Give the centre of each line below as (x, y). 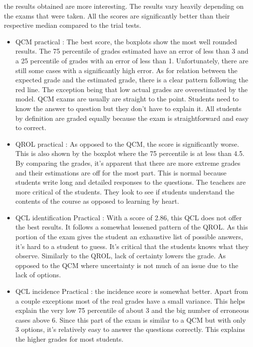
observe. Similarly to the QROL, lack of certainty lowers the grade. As (121, 256)
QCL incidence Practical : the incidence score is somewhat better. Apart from (132, 291)
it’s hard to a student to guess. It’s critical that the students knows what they (132, 246)
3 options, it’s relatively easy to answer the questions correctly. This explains (130, 329)
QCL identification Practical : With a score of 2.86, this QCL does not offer (128, 217)
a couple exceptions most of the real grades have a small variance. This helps (130, 300)
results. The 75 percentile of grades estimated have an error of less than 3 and (132, 51)
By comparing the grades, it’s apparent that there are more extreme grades (128, 163)
